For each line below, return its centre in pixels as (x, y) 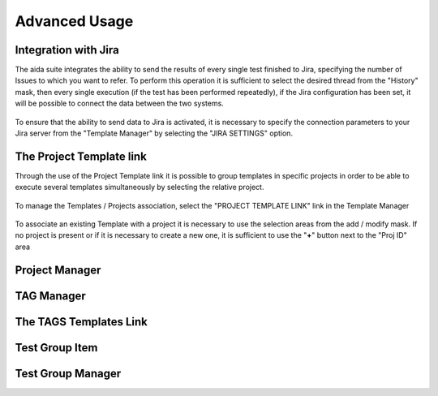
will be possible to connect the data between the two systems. (120, 103)
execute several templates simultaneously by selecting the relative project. (140, 187)
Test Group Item (56, 348)
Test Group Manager (68, 373)
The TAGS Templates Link (81, 322)
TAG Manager (51, 296)
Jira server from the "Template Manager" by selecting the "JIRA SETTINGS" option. (154, 133)
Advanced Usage (74, 21)
